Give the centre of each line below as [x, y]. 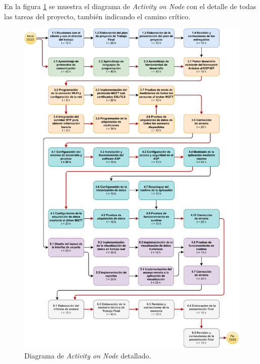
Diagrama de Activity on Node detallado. [88, 355]
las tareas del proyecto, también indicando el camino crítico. [97, 16]
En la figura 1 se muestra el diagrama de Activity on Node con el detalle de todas [130, 6]
